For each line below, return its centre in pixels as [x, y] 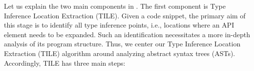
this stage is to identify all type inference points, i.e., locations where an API [119, 25]
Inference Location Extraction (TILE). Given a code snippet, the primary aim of [125, 15]
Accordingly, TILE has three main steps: [65, 63]
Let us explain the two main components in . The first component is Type [115, 6]
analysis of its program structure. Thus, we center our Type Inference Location [122, 44]
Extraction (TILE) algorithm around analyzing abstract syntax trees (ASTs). [120, 53]
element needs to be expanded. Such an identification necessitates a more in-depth [127, 34]
